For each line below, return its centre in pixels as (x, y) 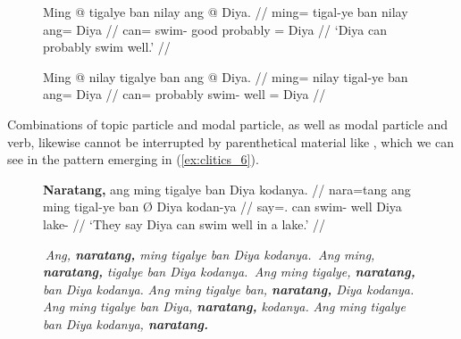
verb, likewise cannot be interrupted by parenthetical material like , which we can (230, 141)
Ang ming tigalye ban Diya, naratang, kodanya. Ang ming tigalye (224, 306)
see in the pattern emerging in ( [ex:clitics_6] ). (133, 159)
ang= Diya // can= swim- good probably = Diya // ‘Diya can (215, 29)
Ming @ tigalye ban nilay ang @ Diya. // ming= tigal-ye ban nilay (226, 12)
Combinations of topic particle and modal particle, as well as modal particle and (228, 124)
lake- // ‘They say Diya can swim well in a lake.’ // (184, 223)
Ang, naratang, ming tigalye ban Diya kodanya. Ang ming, (210, 254)
